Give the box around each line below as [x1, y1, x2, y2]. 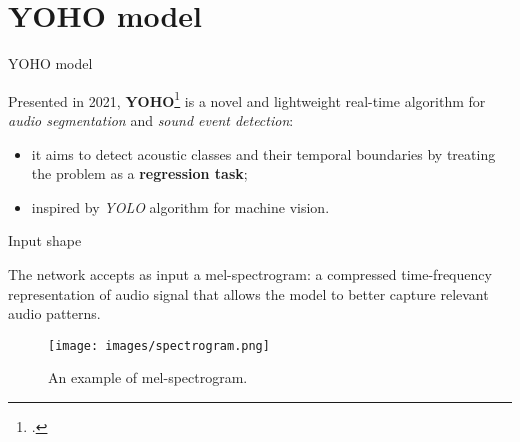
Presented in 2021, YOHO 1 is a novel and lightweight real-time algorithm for [8, 87, 486, 111]
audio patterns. [8, 303, 101, 324]
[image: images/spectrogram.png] [48, 338, 270, 353]
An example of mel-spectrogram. [48, 367, 248, 388]
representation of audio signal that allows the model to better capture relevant [8, 283, 489, 304]
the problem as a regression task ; [31, 163, 248, 184]
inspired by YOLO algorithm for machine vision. [31, 196, 330, 217]
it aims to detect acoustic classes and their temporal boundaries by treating [31, 143, 496, 164]
